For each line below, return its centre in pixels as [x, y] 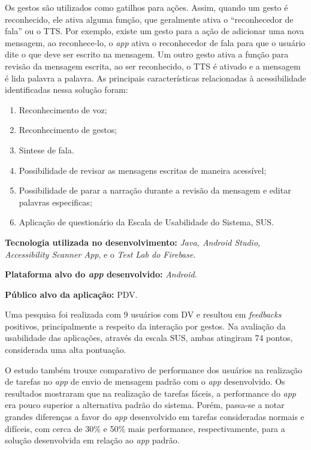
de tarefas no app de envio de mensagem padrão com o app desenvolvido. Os [145, 381]
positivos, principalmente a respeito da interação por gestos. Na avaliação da [145, 326]
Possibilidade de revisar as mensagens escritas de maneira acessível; [143, 170]
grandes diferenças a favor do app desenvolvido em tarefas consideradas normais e [155, 417]
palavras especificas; [55, 202]
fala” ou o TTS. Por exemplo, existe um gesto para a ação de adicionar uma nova [155, 31]
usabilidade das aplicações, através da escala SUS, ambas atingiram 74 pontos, [149, 338]
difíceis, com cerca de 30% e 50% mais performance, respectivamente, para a [145, 428]
